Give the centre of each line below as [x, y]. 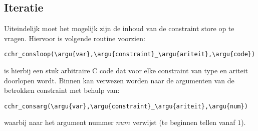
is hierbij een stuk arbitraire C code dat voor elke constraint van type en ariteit [126, 71]
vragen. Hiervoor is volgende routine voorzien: [75, 38]
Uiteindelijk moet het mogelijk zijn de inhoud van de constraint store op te [119, 28]
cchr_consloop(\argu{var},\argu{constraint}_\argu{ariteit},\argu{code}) [130, 54]
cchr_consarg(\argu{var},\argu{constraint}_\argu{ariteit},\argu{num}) [126, 106]
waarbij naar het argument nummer [59, 122]
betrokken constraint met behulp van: [62, 90]
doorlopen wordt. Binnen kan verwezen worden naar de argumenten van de [119, 80]
